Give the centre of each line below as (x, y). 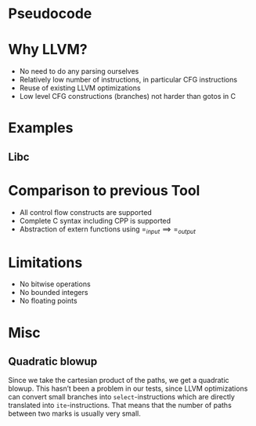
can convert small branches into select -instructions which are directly (121, 397)
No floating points (48, 301)
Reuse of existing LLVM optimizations (80, 88)
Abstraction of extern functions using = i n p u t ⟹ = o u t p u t (107, 230)
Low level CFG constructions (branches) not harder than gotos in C (128, 96)
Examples (41, 128)
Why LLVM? (48, 50)
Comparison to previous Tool (104, 190)
